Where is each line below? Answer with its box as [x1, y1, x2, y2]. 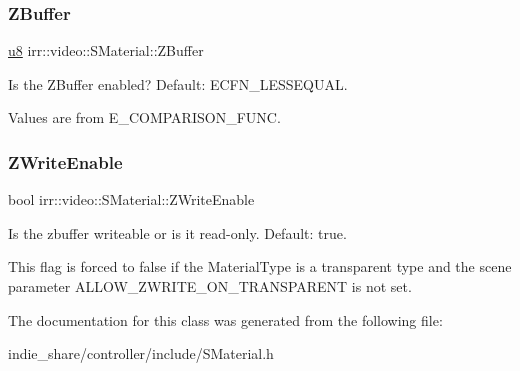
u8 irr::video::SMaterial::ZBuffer [8, 40, 204, 61]
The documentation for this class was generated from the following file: [8, 309, 443, 330]
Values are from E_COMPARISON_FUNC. [8, 107, 281, 128]
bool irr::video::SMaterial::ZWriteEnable [8, 189, 255, 210]
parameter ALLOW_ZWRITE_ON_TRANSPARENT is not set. [8, 276, 412, 296]
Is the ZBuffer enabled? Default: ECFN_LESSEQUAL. [8, 73, 348, 94]
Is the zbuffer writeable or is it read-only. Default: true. [8, 222, 347, 243]
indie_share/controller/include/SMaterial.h [8, 343, 274, 364]
